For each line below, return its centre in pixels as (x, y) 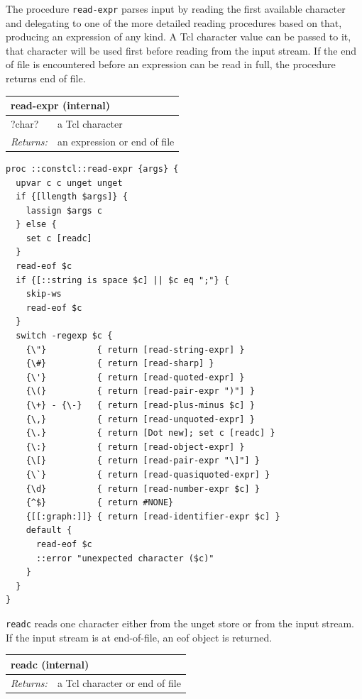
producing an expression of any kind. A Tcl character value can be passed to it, (179, 37)
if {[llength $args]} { (72, 197)
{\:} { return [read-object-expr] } (135, 447)
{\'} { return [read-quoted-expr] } (135, 377)
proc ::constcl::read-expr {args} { (92, 169)
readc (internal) (50, 664)
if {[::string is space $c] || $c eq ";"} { (122, 280)
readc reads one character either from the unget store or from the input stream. (180, 623)
